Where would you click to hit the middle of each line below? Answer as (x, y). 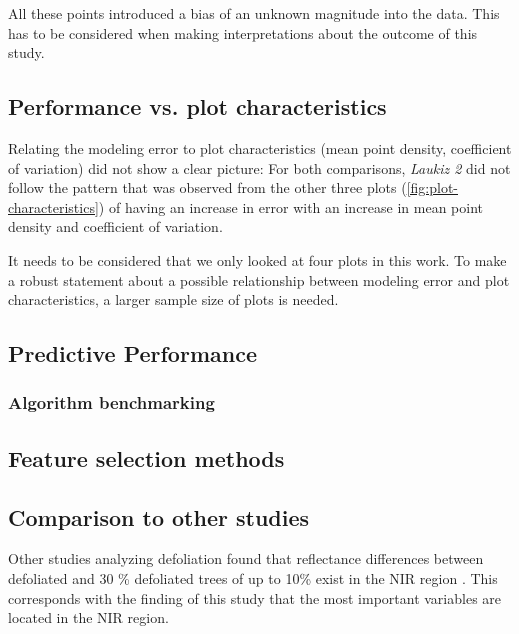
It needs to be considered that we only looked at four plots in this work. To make (257, 259)
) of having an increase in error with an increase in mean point (291, 206)
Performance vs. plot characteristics (197, 106)
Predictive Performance (132, 353)
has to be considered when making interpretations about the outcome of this (243, 32)
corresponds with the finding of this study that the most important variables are (255, 597)
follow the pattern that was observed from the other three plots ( (207, 187)
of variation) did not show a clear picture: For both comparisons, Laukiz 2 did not (259, 167)
